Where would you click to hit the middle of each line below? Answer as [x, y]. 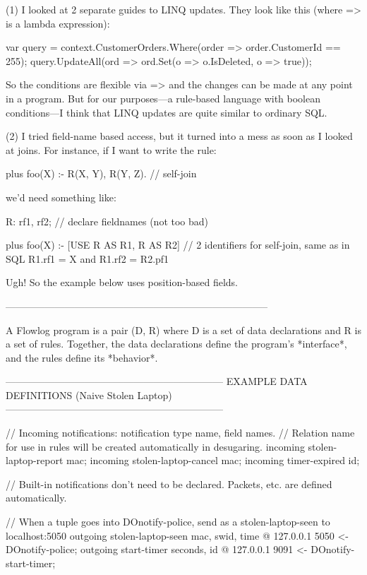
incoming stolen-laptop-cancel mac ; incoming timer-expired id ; [225, 460]
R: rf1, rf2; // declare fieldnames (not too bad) [107, 221]
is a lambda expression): [58, 23]
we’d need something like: [61, 197]
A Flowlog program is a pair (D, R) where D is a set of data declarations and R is [183, 330]
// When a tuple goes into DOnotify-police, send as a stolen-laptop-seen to [168, 522]
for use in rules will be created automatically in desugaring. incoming [155, 446]
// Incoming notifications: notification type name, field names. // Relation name [180, 433]
